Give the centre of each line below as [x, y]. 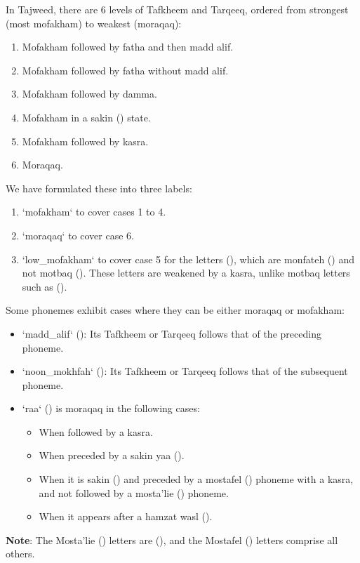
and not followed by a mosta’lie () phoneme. [134, 492]
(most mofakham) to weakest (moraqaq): [94, 23]
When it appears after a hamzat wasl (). [126, 516]
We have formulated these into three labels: [99, 188]
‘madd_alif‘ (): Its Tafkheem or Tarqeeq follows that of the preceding [172, 333]
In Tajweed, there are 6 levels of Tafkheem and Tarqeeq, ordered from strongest [177, 9]
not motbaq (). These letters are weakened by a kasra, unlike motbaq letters [186, 273]
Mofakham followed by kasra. [85, 141]
